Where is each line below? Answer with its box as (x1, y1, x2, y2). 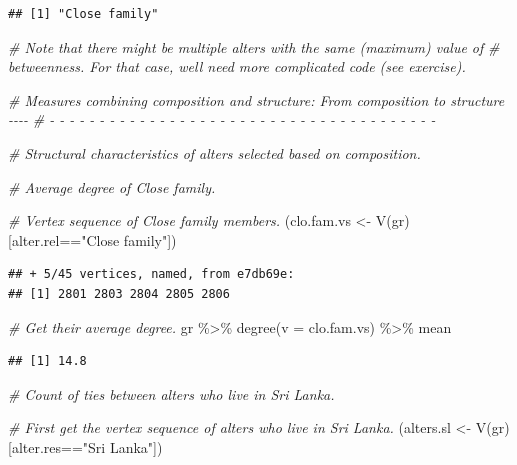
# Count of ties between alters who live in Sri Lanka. (8, 383, 335, 404)
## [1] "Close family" (8, 7, 159, 21)
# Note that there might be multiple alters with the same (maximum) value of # (8, 36, 500, 57)
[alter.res (8, 436, 62, 457)
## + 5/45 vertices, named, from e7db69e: (8, 267, 295, 282)
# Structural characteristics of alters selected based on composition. (8, 142, 421, 163)
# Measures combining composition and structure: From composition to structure (8, 89, 505, 110)
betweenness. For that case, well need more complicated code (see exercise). (8, 56, 466, 77)
